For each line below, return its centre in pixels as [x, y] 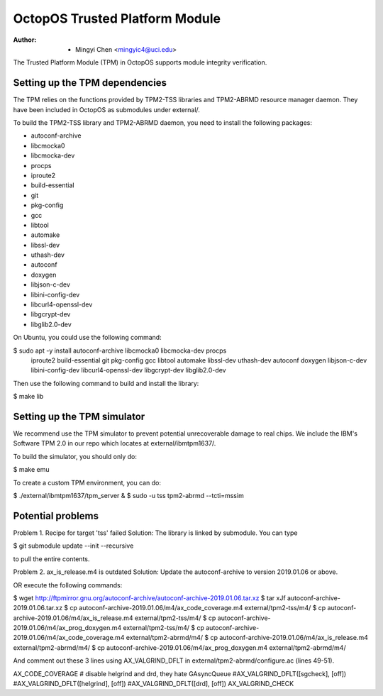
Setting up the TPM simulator [79, 416]
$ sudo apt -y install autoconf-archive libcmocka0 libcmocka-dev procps [120, 350]
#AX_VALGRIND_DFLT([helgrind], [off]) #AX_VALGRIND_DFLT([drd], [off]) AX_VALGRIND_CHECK [154, 684]
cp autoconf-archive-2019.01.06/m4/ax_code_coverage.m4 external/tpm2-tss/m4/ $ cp [198, 608]
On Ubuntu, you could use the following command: [88, 338]
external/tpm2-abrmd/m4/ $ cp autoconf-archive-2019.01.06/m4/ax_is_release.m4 [247, 638]
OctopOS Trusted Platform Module [117, 18]
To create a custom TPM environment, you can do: [87, 482]
